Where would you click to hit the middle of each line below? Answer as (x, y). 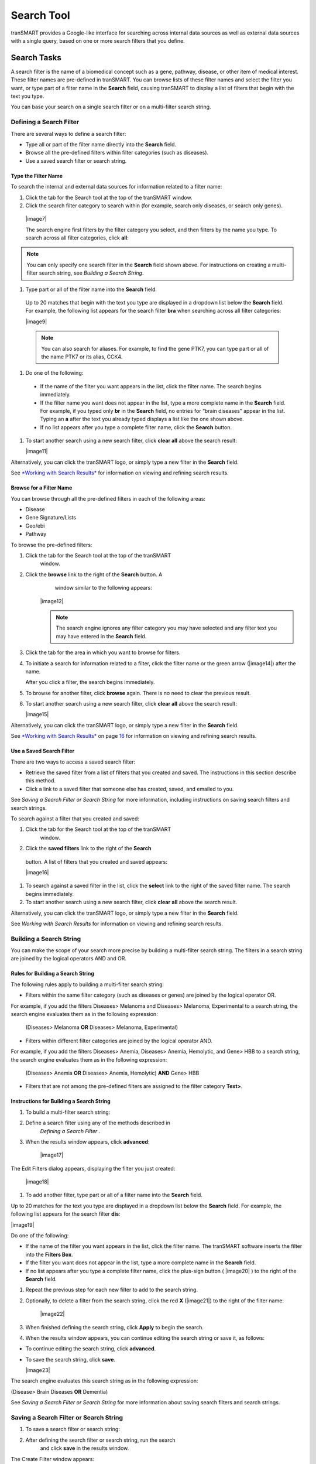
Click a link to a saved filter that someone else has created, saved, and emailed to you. (130, 789)
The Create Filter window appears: (53, 1459)
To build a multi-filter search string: (68, 1112)
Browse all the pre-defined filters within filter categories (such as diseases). (117, 153)
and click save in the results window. (85, 1448)
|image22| (52, 1314)
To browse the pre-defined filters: (51, 545)
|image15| (37, 714)
